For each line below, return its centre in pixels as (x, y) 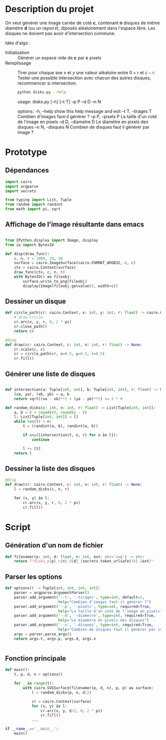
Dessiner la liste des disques (50, 468)
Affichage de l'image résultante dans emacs (75, 224)
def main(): (17, 670)
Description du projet (49, 9)
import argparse (22, 186)
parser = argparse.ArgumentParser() (52, 593)
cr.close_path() (31, 327)
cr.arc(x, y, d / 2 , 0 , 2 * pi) (71, 711)
